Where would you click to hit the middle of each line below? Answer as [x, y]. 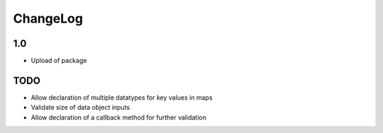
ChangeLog [48, 18]
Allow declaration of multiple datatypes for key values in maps [122, 97]
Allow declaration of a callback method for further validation [119, 117]
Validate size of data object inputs [81, 108]
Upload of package [59, 61]
